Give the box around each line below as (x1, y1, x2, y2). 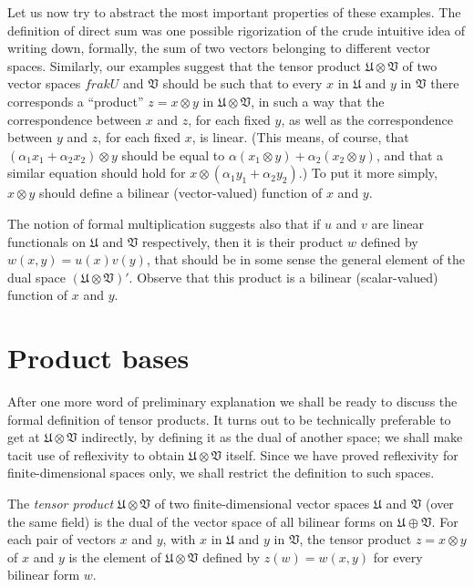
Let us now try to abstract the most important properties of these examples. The (7, 3, 461, 21)
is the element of (68, 547, 161, 566)
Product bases (7, 339, 190, 376)
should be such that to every (162, 74, 323, 93)
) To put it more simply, (302, 163, 438, 182)
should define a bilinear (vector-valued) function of (39, 183, 323, 202)
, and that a (376, 145, 444, 164)
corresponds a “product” (7, 91, 144, 110)
